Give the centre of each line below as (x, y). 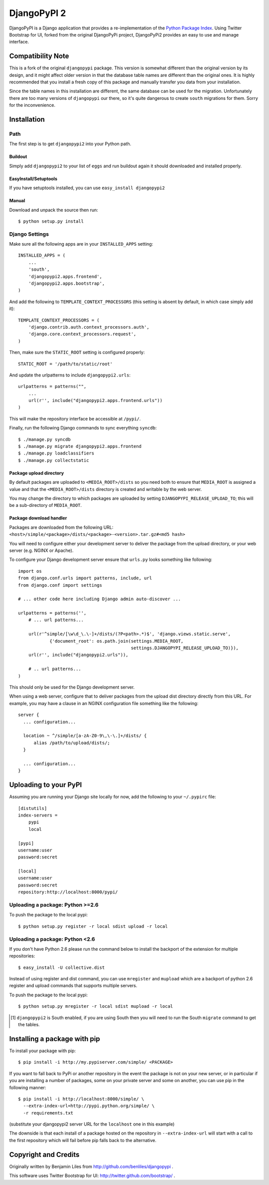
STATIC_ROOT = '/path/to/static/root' (66, 364)
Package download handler (38, 518)
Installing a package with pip (55, 1039)
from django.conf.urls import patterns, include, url (85, 578)
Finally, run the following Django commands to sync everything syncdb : (83, 428)
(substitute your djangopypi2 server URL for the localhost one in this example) (92, 1124)
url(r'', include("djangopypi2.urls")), (78, 655)
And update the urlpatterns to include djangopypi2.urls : (70, 375)
